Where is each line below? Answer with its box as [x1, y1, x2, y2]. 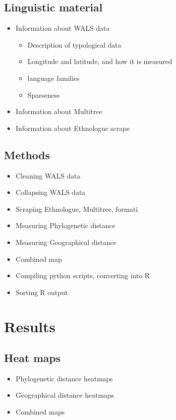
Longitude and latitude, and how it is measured [27, 56, 173, 66]
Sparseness [27, 89, 60, 100]
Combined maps [15, 407, 65, 417]
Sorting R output [15, 287, 68, 297]
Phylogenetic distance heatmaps [15, 373, 113, 383]
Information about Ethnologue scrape [15, 122, 130, 133]
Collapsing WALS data [15, 187, 86, 197]
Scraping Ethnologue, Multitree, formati [15, 203, 138, 214]
